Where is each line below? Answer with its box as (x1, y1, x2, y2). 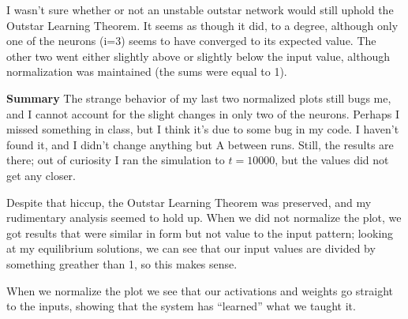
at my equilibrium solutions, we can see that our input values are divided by (6, 240, 376, 257)
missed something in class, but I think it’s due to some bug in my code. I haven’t (6, 121, 399, 137)
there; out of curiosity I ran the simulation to (6, 152, 225, 168)
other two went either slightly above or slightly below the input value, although (6, 47, 391, 64)
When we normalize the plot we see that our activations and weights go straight (6, 282, 393, 298)
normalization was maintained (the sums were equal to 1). (6, 63, 287, 80)
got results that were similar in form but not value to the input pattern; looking (6, 224, 394, 241)
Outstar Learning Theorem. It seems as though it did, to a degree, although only (6, 17, 399, 33)
